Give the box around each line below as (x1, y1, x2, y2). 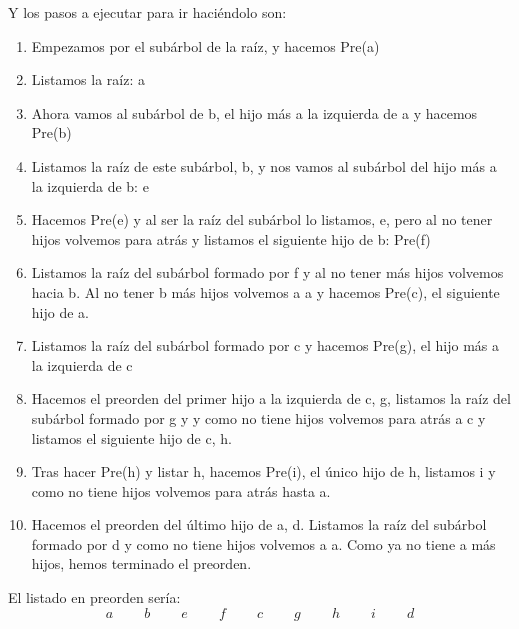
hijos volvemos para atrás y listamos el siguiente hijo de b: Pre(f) (31, 228, 431, 249)
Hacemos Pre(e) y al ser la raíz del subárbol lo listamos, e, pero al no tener (31, 209, 493, 230)
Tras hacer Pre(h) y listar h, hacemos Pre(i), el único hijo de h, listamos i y (31, 461, 496, 482)
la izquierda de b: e (31, 175, 149, 196)
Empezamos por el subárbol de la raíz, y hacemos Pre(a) (31, 35, 380, 56)
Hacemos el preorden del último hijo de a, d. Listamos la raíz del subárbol (31, 514, 487, 535)
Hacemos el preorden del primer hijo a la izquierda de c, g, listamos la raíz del (31, 388, 511, 409)
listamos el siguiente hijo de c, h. (31, 427, 232, 448)
